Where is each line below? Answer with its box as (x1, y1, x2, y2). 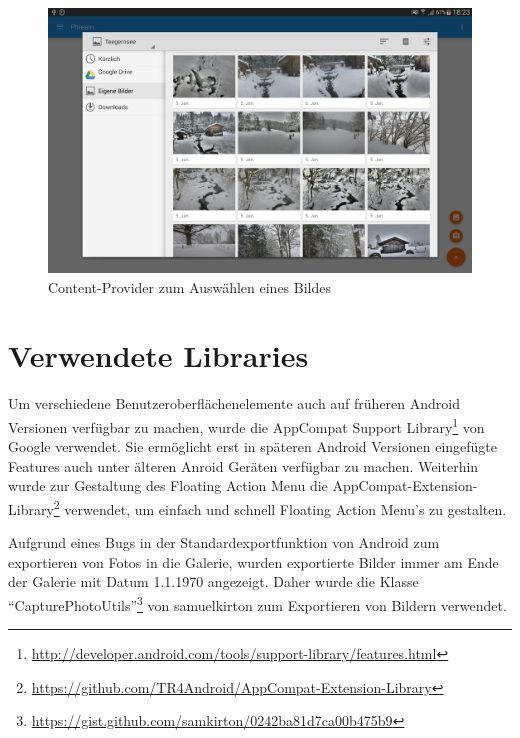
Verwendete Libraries (8, 335, 309, 376)
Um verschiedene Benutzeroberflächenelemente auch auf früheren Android (8, 393, 461, 414)
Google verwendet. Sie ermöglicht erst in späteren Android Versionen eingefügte (8, 436, 498, 457)
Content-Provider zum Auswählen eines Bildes (48, 276, 332, 297)
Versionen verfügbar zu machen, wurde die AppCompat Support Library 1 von (8, 413, 485, 437)
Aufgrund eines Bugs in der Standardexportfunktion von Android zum (8, 532, 440, 553)
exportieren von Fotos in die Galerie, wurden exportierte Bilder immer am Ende (8, 551, 499, 572)
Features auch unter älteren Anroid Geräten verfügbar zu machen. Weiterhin (8, 455, 479, 476)
